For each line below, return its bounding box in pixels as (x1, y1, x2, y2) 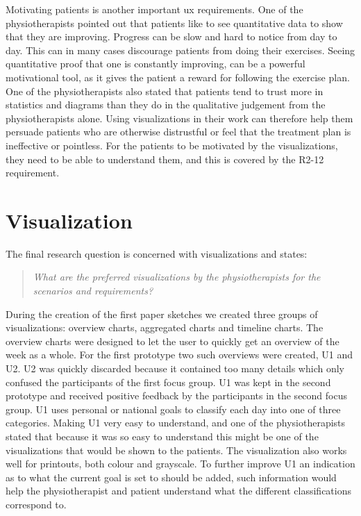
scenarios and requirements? (33, 283, 153, 298)
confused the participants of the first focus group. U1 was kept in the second (6, 374, 331, 389)
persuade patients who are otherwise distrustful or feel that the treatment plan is (6, 124, 351, 139)
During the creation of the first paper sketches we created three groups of (6, 306, 318, 321)
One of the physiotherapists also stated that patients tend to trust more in (6, 83, 324, 98)
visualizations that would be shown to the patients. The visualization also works (6, 442, 347, 457)
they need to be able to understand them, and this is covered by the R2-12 (6, 151, 324, 166)
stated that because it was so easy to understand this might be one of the (6, 428, 319, 443)
